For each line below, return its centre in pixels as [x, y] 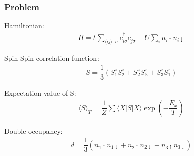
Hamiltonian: [24, 26]
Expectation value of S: [40, 93]
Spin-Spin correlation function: [52, 58]
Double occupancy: [33, 130]
